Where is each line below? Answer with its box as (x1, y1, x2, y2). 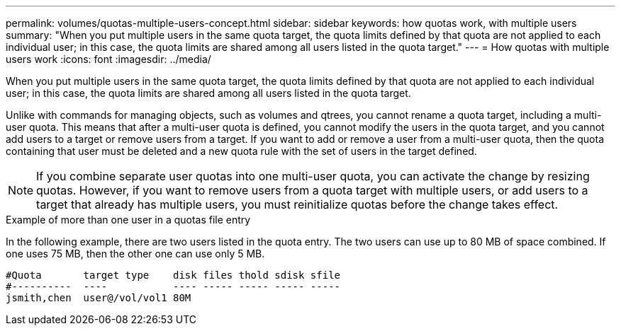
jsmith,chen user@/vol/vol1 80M (6, 292, 191, 303)
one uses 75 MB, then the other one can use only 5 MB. (6, 248, 265, 260)
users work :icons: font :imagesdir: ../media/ (6, 53, 211, 65)
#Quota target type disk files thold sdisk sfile (6, 269, 341, 281)
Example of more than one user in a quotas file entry (6, 214, 251, 226)
